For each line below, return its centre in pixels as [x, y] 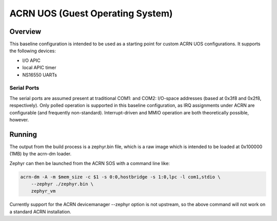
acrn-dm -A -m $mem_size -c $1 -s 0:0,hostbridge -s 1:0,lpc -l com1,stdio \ [120, 177]
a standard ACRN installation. [40, 212]
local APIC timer [39, 68]
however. [19, 119]
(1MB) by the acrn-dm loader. [41, 154]
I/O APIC [32, 60]
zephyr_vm [43, 191]
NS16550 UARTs [40, 75]
